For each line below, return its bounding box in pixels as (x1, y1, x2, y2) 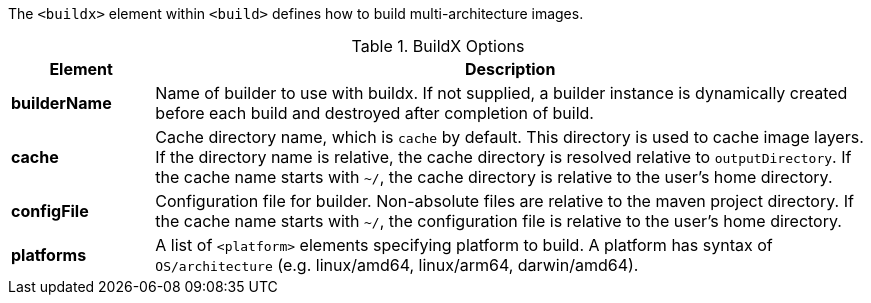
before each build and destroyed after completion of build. (155, 103, 594, 123)
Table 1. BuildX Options (351, 36, 525, 56)
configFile (11, 201, 89, 221)
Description (464, 59, 556, 79)
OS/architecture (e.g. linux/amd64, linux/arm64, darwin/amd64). (155, 255, 639, 275)
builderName (11, 93, 112, 113)
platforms (11, 245, 87, 265)
